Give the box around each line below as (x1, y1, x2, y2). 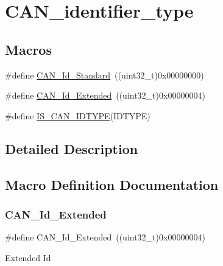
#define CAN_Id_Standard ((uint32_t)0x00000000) (5, 68, 204, 81)
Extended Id (5, 251, 51, 264)
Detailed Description (5, 139, 138, 158)
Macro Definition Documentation (5, 175, 219, 194)
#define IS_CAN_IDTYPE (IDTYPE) (5, 109, 150, 122)
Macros (5, 40, 52, 58)
